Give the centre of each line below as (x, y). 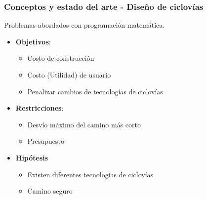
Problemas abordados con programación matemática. (84, 25)
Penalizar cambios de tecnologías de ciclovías (95, 91)
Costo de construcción (61, 58)
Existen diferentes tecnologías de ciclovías (90, 174)
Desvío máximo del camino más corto (84, 124)
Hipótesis (32, 157)
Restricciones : (40, 108)
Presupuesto (46, 141)
